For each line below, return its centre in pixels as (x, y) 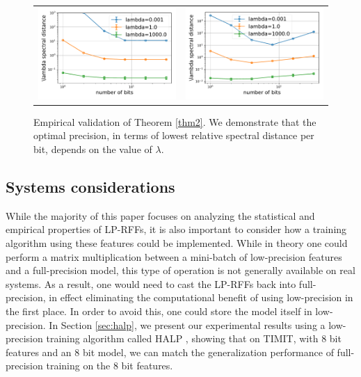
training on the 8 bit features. (110, 366)
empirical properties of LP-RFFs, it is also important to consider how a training (176, 229)
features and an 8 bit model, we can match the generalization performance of (170, 352)
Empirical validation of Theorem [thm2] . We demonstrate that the (175, 121)
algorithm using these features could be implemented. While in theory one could (177, 243)
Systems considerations (90, 187)
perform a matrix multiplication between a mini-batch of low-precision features (174, 256)
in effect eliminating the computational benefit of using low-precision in (201, 297)
